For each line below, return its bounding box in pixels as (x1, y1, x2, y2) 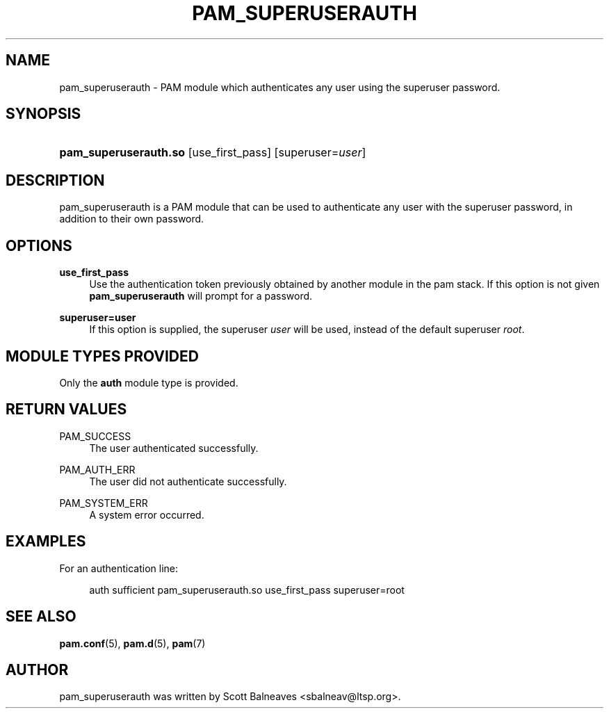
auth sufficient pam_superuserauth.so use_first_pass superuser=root (89, 583, 405, 596)
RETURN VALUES (6, 400, 127, 419)
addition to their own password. (59, 213, 204, 225)
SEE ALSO (6, 608, 76, 626)
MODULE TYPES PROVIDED (6, 347, 199, 365)
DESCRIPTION (6, 171, 105, 189)
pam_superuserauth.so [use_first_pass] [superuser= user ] (59, 145, 366, 160)
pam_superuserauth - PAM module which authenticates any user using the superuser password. (59, 81, 501, 93)
